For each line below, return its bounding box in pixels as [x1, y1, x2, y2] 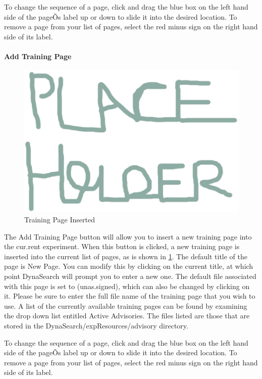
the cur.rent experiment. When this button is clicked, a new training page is [4, 241, 240, 252]
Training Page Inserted [24, 214, 95, 225]
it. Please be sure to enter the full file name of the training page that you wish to [4, 291, 255, 301]
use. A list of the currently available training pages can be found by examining [4, 300, 247, 311]
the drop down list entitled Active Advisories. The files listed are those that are [4, 310, 250, 321]
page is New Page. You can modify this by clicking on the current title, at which [4, 261, 253, 271]
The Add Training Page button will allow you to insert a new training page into [4, 231, 252, 242]
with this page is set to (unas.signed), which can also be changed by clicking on [4, 280, 250, 291]
